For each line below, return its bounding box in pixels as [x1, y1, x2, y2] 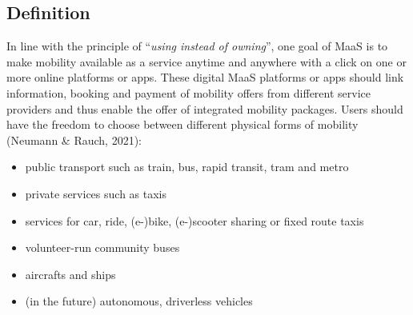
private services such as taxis [25, 185, 167, 201]
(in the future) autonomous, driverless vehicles [25, 293, 253, 309]
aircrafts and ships [25, 265, 116, 282]
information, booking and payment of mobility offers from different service [6, 84, 371, 101]
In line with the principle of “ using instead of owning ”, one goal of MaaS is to [6, 38, 388, 54]
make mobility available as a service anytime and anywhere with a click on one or [6, 53, 407, 70]
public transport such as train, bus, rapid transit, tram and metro [25, 158, 349, 175]
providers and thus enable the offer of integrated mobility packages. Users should [6, 100, 403, 117]
